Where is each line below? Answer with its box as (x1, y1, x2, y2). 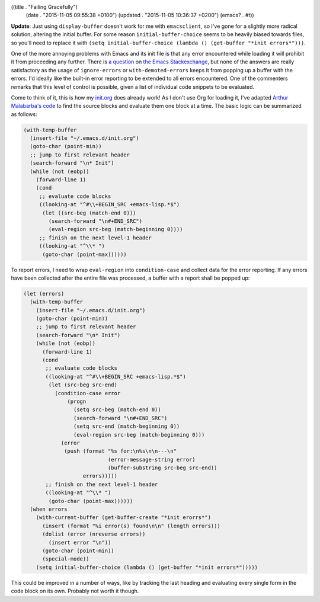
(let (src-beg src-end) (48, 382, 118, 388)
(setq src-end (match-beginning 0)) (73, 423, 180, 430)
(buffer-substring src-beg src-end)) (107, 465, 217, 471)
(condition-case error (54, 390, 121, 396)
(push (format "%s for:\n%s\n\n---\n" (64, 448, 177, 454)
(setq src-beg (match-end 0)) (73, 406, 161, 413)
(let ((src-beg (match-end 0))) (42, 209, 136, 216)
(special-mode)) (42, 556, 89, 562)
